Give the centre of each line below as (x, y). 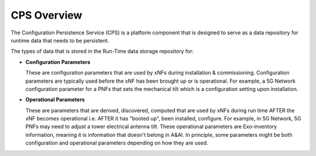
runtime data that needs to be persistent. (60, 40)
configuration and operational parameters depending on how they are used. (117, 143)
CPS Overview (47, 15)
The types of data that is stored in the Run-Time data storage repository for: (102, 51)
